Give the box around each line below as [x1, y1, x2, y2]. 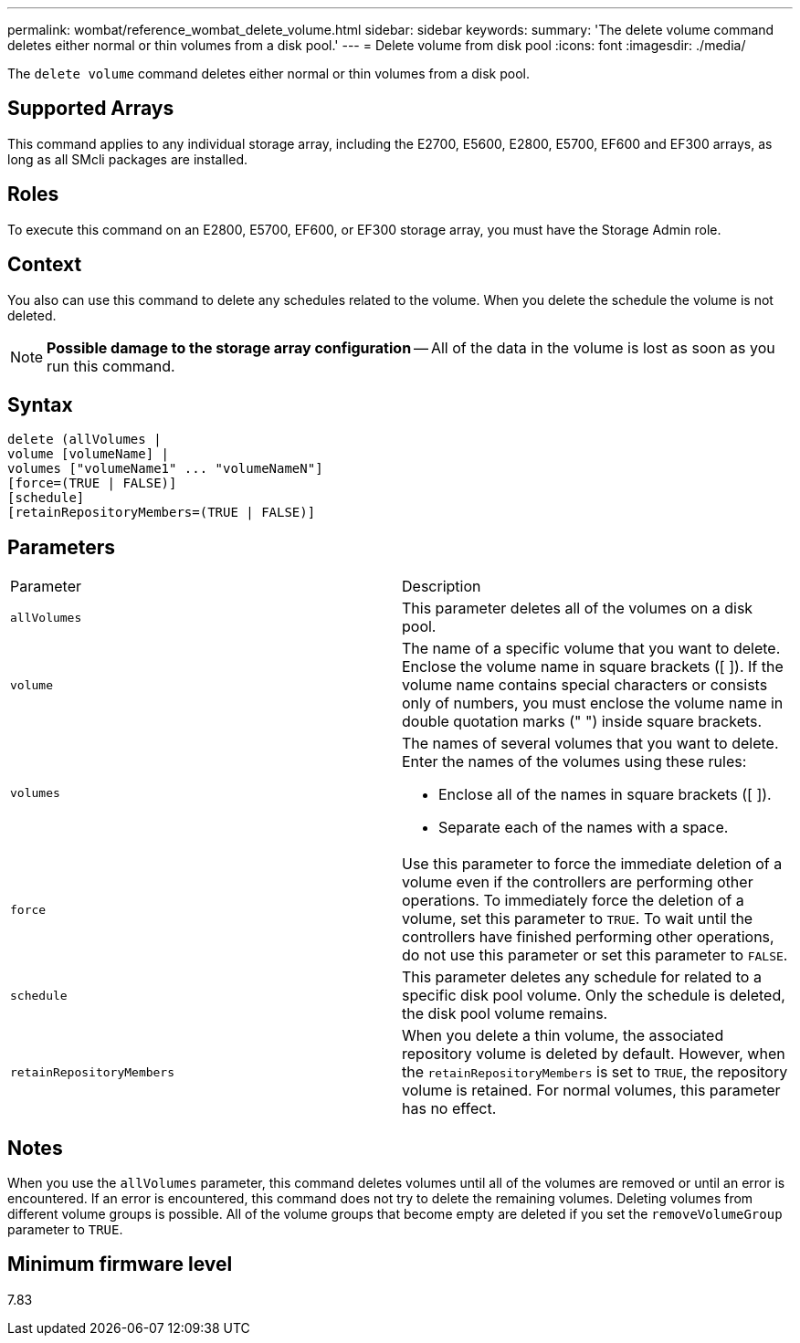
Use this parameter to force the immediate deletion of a [402, 855, 783, 874]
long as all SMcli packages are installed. [7, 151, 247, 167]
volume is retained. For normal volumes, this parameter [402, 1081, 781, 1100]
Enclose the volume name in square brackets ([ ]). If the [402, 657, 784, 677]
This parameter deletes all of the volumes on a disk [402, 599, 753, 618]
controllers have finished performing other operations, [402, 928, 774, 947]
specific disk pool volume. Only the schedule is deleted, [402, 986, 785, 1005]
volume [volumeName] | [7, 446, 170, 462]
